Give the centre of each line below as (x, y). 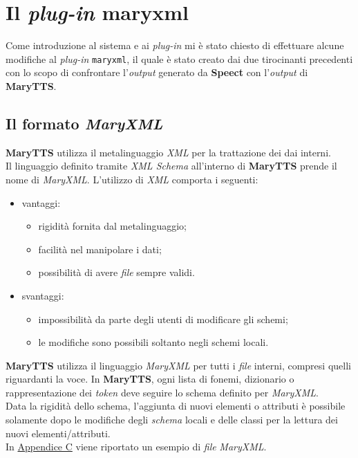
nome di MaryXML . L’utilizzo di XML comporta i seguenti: (132, 179)
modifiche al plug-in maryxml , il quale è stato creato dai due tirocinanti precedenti (179, 58)
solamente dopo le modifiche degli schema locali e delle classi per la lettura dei (172, 420)
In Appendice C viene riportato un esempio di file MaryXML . (136, 447)
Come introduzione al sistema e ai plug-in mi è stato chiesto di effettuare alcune (175, 45)
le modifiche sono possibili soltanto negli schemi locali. (153, 342)
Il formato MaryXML (84, 123)
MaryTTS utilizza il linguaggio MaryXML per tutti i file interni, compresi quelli (178, 365)
